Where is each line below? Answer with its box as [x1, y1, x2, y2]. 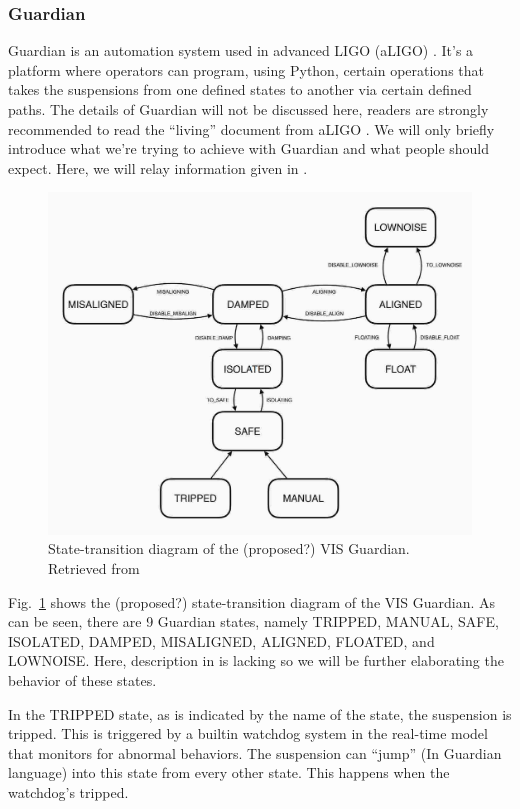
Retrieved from [48, 557, 140, 578]
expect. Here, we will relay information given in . [8, 157, 308, 178]
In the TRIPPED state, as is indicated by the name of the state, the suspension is [8, 703, 512, 724]
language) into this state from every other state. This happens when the [8, 762, 450, 783]
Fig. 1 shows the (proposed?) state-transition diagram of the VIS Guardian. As [8, 591, 496, 612]
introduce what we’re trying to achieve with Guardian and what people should [8, 138, 490, 159]
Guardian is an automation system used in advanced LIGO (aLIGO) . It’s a [8, 40, 474, 61]
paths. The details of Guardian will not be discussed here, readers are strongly [8, 99, 489, 119]
